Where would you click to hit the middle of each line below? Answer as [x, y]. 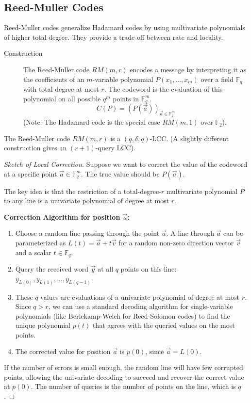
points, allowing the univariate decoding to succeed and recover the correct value [124, 377]
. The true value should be [120, 173]
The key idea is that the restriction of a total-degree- [83, 191]
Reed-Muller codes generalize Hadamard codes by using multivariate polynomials [125, 27]
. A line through [190, 233]
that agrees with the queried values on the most [164, 325]
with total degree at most [61, 89]
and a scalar [33, 252]
